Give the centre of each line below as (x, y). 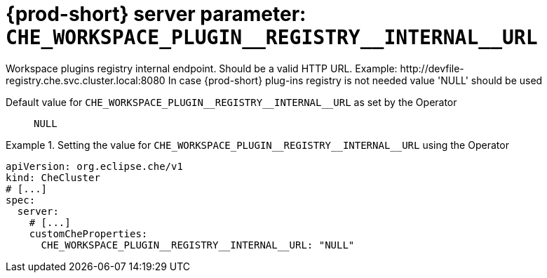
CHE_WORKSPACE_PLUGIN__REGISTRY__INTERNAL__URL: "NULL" (198, 245)
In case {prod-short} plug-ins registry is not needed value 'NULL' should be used (355, 80)
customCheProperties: (88, 233)
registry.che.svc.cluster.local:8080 (86, 80)
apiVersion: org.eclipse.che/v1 (94, 166)
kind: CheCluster (53, 177)
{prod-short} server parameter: (156, 14)
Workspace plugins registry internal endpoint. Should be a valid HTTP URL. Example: (202, 68)
